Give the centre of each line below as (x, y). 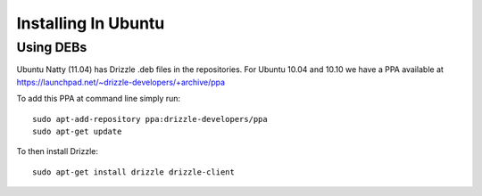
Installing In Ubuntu (91, 23)
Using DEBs (52, 47)
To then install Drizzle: (57, 151)
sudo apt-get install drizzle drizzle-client (134, 172)
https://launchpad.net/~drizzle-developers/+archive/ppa (121, 82)
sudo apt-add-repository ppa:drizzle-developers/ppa (150, 119)
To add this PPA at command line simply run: (99, 99)
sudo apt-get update (77, 131)
